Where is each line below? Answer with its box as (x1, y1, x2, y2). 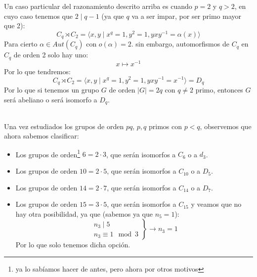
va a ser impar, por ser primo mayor (131, 10, 242, 21)
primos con (148, 121, 182, 131)
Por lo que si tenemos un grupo (4, 84, 99, 94)
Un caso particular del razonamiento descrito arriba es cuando (4, 1, 192, 11)
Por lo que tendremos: (4, 66, 71, 76)
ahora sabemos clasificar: (4, 131, 79, 141)
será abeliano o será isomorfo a (4, 94, 97, 104)
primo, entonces (195, 84, 243, 94)
